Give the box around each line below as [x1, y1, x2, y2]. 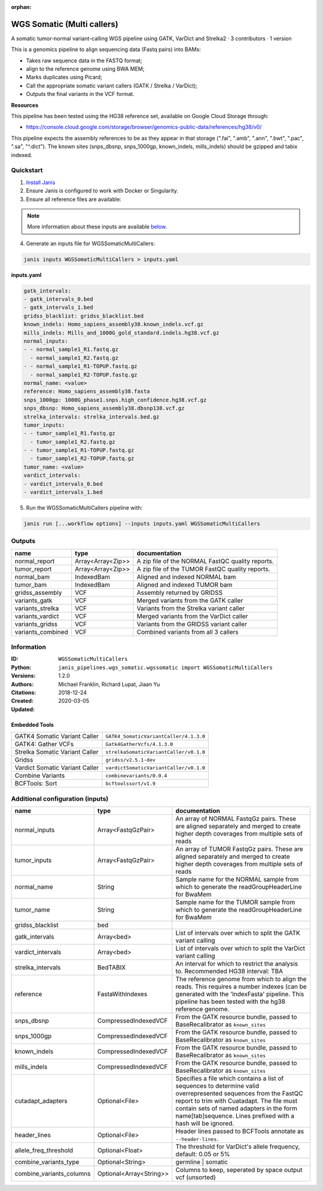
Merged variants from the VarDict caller [136, 612, 248, 620]
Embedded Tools [11, 721, 54, 728]
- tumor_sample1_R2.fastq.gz [30, 438, 116, 445]
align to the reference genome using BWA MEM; [26, 65, 145, 73]
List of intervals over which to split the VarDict [175, 944, 305, 952]
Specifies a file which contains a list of [175, 1074, 284, 1082]
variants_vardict [14, 612, 59, 620]
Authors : [11, 681, 34, 688]
